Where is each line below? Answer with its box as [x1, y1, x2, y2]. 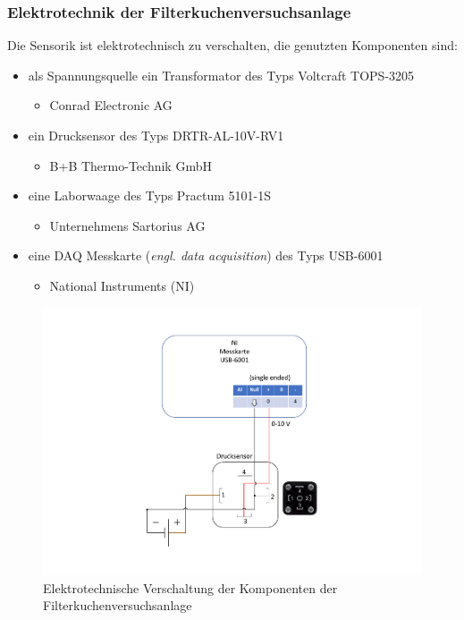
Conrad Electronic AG [49, 96, 173, 115]
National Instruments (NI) [49, 276, 195, 294]
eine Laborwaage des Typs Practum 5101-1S [28, 186, 272, 205]
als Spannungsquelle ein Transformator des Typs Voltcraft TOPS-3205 [28, 65, 415, 84]
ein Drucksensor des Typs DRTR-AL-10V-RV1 [28, 126, 284, 144]
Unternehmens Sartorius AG [49, 216, 206, 234]
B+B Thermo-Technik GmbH [49, 156, 212, 174]
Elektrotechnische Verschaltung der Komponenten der [43, 578, 338, 597]
